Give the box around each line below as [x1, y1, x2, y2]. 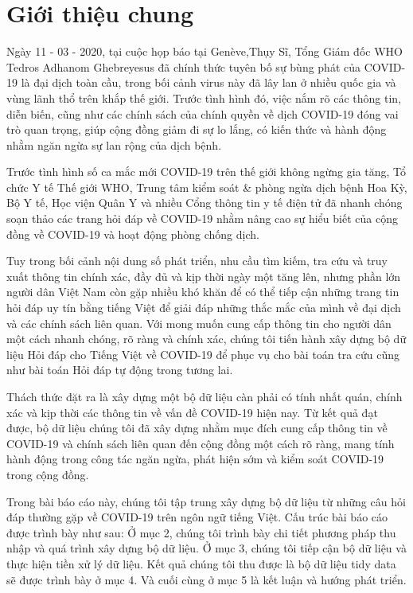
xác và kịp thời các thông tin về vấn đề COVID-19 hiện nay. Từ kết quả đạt [6, 404, 378, 420]
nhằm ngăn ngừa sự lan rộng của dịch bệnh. [6, 136, 222, 153]
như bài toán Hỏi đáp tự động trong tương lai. [6, 361, 233, 378]
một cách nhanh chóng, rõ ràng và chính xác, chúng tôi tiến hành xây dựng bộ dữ [6, 330, 407, 347]
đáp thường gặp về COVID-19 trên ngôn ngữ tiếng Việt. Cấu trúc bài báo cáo [6, 509, 388, 525]
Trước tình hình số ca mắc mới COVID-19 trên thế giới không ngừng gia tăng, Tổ [6, 163, 407, 180]
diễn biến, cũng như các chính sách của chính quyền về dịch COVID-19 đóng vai [6, 105, 399, 122]
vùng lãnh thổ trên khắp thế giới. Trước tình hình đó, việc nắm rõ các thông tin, [6, 89, 402, 106]
